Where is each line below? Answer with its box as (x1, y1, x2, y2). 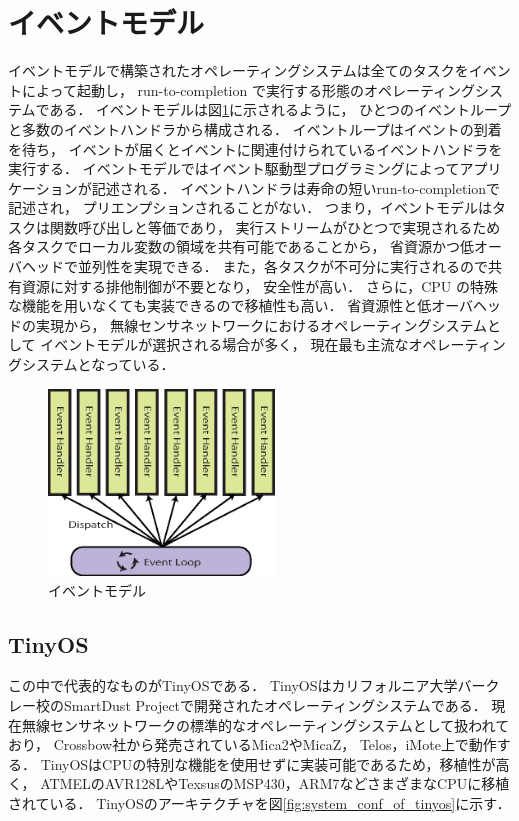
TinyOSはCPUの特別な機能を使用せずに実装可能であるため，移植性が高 (40, 753, 510, 774)
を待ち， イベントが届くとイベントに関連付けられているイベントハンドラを (8, 138, 503, 159)
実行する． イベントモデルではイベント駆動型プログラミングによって (8, 158, 460, 179)
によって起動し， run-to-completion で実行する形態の (21, 79, 364, 100)
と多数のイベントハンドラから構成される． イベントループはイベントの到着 (8, 118, 502, 139)
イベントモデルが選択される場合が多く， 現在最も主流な (40, 334, 409, 355)
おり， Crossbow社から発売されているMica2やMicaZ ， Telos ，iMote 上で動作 (8, 734, 497, 755)
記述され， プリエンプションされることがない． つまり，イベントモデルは (8, 197, 492, 218)
